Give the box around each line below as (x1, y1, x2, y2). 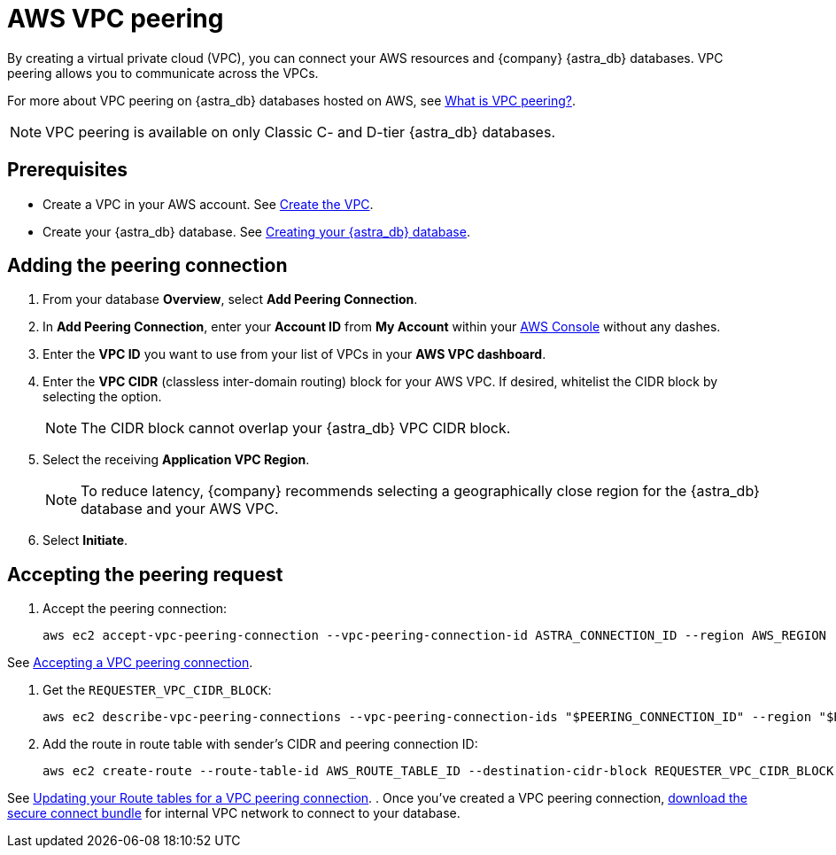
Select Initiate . (43, 532, 128, 548)
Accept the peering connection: (43, 601, 228, 617)
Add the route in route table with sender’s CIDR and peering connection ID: (43, 736, 478, 752)
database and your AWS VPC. (81, 500, 279, 518)
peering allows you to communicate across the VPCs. (7, 65, 319, 81)
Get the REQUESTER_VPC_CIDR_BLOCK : (43, 682, 272, 698)
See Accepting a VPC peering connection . (7, 655, 253, 671)
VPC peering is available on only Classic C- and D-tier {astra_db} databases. (45, 122, 555, 141)
